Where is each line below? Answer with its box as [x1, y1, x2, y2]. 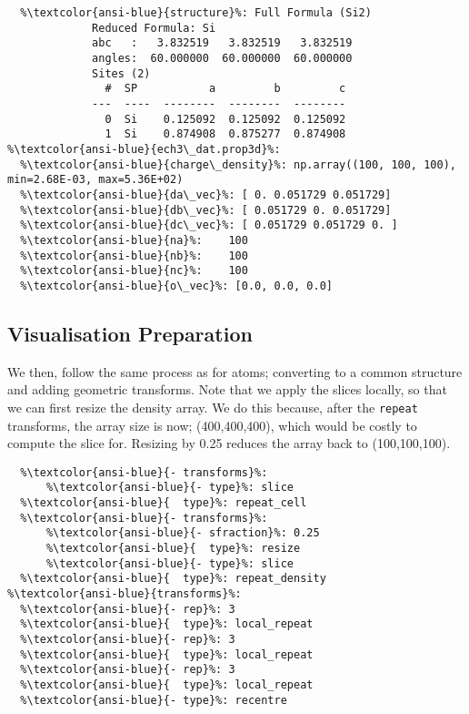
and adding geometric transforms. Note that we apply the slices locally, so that [7, 380, 447, 399]
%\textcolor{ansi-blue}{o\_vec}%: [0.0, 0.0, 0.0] [20, 279, 333, 292]
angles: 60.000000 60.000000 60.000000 [92, 51, 353, 65]
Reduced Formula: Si [92, 21, 216, 35]
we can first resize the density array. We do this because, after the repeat [7, 397, 418, 416]
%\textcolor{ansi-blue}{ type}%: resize [45, 541, 301, 555]
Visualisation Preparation [7, 319, 253, 347]
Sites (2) [92, 66, 151, 80]
